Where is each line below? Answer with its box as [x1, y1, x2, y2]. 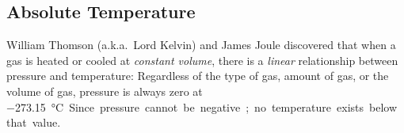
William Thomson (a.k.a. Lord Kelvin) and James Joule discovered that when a [6, 36, 396, 53]
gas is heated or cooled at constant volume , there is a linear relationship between [6, 51, 398, 68]
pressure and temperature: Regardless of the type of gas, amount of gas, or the [6, 67, 389, 84]
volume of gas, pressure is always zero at [6, 82, 203, 99]
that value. [6, 114, 61, 131]
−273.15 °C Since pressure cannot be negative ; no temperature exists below [6, 98, 398, 115]
